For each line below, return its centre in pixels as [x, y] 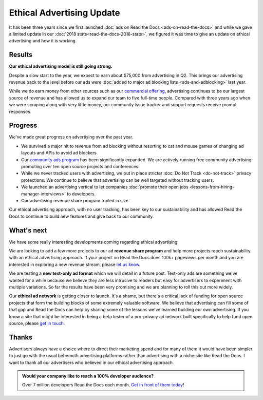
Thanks [21, 337]
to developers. [81, 194]
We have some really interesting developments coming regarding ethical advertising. [94, 242]
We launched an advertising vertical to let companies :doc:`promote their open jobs [105, 187]
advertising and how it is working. [43, 41]
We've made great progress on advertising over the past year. [71, 137]
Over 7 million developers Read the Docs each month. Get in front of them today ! [103, 385]
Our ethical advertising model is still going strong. [61, 66]
